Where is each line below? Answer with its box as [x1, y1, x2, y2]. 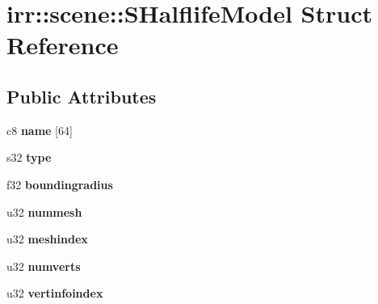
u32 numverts [6, 257, 81, 274]
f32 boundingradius [6, 175, 113, 192]
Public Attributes [6, 83, 157, 108]
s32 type [6, 149, 52, 166]
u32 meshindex [6, 230, 88, 247]
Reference [6, 28, 119, 61]
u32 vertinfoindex [6, 285, 103, 302]
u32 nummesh [6, 203, 82, 220]
